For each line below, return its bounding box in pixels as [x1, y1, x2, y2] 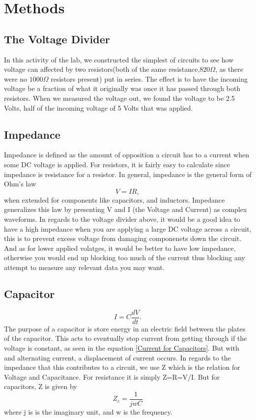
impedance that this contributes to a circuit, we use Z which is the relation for [4, 362, 240, 372]
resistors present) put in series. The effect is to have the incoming [51, 73, 248, 84]
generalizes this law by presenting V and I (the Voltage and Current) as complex [4, 204, 247, 214]
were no [4, 73, 28, 84]
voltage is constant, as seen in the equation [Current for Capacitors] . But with [4, 342, 239, 353]
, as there [215, 64, 244, 74]
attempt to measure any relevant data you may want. [4, 262, 165, 272]
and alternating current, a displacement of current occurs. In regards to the [4, 352, 231, 362]
